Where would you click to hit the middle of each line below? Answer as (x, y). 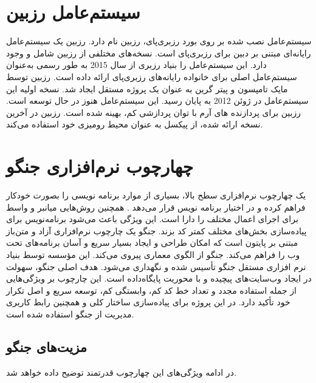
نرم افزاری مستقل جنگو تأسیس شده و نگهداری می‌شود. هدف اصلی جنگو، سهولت (156, 266)
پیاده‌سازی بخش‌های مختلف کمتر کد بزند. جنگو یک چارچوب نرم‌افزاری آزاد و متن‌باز (156, 230)
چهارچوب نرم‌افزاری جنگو (100, 166)
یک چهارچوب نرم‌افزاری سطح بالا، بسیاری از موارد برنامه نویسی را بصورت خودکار (156, 195)
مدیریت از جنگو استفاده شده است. (70, 314)
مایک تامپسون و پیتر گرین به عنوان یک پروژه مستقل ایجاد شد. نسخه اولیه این (147, 88)
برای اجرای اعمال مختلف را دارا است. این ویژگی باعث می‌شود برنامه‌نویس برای (152, 219)
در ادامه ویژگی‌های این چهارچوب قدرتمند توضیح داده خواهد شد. (121, 372)
